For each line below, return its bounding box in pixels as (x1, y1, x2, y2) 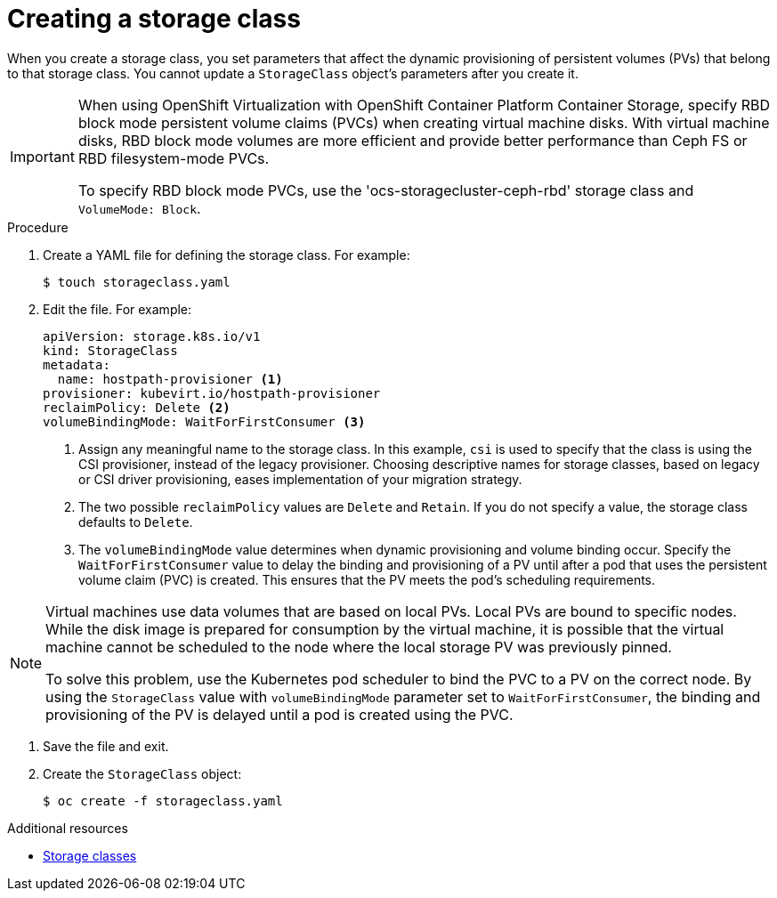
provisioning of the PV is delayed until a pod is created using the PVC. (45, 705, 514, 724)
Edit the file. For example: (43, 301, 192, 317)
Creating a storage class (7, 4, 301, 34)
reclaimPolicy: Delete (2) (43, 400, 231, 415)
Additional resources (7, 820, 128, 836)
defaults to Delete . (78, 514, 193, 530)
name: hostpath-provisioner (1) (57, 371, 283, 386)
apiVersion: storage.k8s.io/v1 (43, 328, 261, 344)
